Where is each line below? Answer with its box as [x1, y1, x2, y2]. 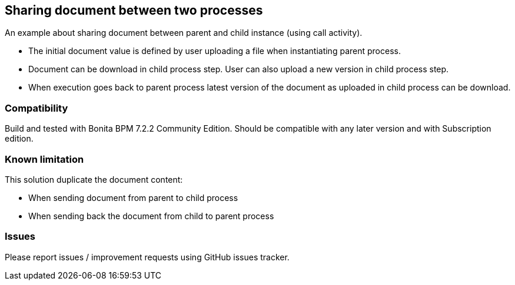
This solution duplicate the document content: [5, 174, 183, 185]
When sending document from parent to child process [28, 192, 238, 203]
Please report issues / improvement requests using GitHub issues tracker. [5, 252, 290, 262]
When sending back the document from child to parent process [28, 210, 274, 221]
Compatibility [5, 102, 68, 114]
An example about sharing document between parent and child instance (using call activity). [5, 28, 363, 38]
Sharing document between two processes [5, 3, 263, 18]
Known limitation [5, 153, 84, 165]
